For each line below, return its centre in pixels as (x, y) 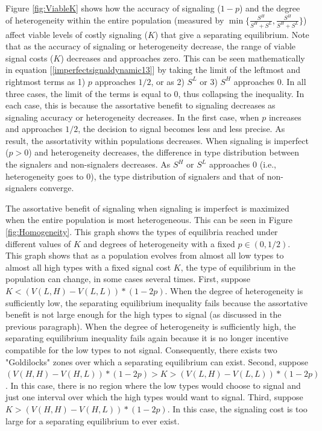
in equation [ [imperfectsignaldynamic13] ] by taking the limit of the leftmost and (153, 70)
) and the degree (270, 8)
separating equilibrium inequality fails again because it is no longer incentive (147, 338)
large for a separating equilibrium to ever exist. (93, 420)
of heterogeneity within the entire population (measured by (115, 20)
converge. (57, 188)
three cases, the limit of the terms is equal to (88, 93)
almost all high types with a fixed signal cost (88, 267)
